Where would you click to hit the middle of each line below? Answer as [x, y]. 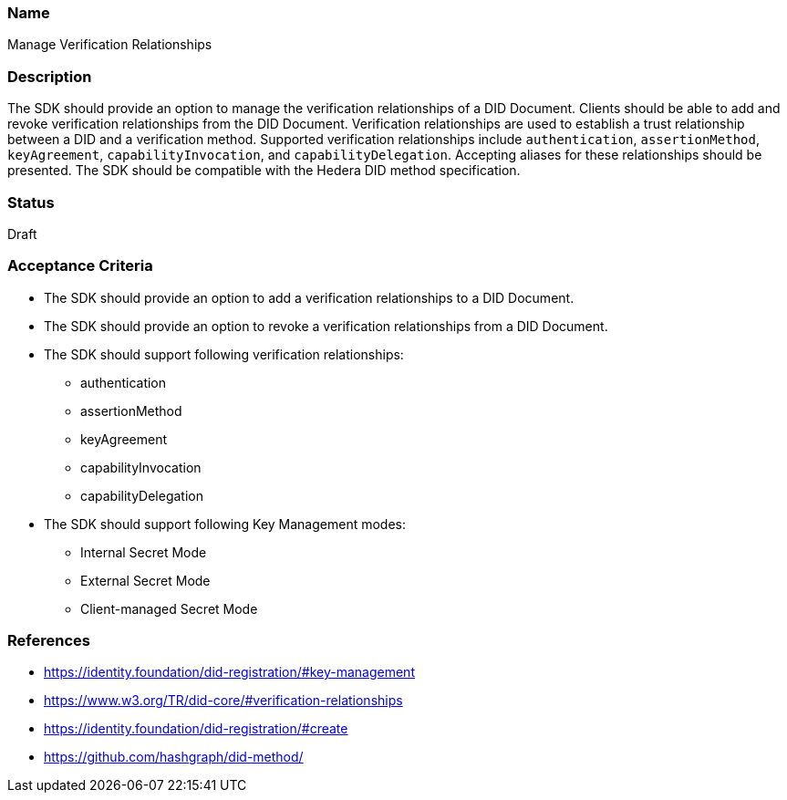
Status [31, 202]
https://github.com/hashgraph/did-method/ [174, 757]
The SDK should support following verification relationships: [224, 354]
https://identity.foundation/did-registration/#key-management [229, 672]
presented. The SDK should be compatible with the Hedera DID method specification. [264, 171]
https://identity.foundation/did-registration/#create [196, 729]
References [49, 640]
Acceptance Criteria [80, 266]
